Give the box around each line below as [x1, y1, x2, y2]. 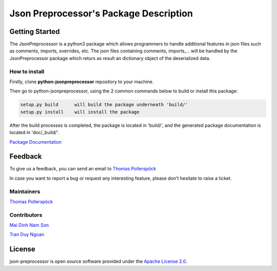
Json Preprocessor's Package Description [9, 8, 193, 19]
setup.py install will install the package [20, 109, 140, 115]
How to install [9, 68, 45, 75]
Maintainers [9, 188, 41, 195]
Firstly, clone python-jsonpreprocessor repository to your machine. [9, 79, 154, 85]
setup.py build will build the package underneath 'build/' [20, 102, 188, 108]
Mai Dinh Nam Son [9, 222, 49, 228]
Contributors [9, 211, 43, 218]
